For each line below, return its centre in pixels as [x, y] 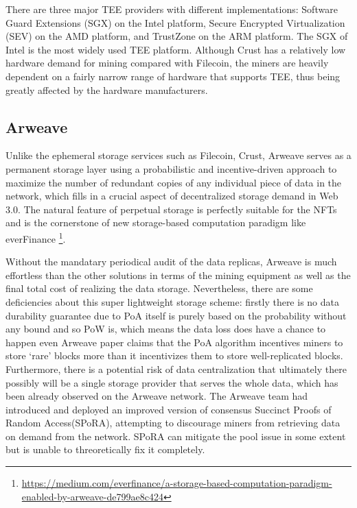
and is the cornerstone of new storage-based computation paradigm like [156, 222]
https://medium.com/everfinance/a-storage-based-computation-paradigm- [177, 483]
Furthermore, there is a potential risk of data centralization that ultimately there [176, 368]
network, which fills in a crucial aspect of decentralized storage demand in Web [172, 196]
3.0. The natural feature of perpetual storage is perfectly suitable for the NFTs [171, 209]
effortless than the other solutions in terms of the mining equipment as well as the [178, 275]
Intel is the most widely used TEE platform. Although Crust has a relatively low [176, 49]
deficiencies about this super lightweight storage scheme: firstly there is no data [172, 301]
